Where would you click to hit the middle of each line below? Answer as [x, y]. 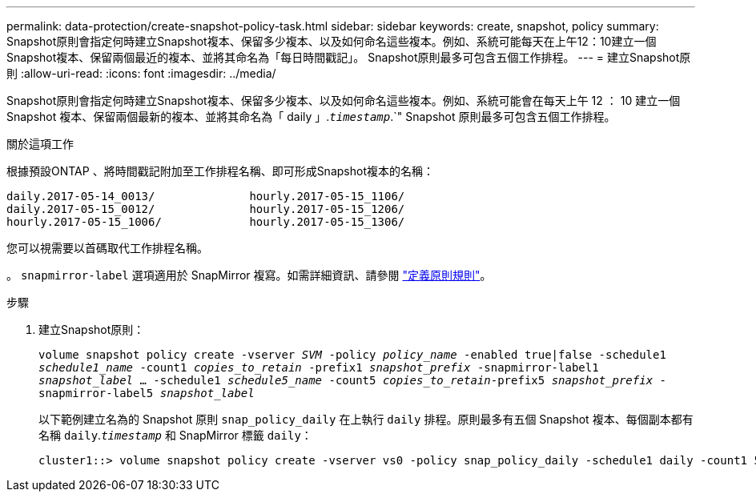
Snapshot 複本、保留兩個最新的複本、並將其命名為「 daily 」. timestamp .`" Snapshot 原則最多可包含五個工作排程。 [311, 116]
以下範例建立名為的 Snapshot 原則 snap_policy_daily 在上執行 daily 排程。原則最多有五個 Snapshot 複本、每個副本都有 [366, 419]
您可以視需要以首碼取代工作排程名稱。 [107, 248]
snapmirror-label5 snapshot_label [147, 393]
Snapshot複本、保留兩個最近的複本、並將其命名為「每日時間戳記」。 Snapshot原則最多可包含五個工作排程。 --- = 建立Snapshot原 [349, 57]
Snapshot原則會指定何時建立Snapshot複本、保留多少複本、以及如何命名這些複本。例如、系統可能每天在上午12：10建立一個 [332, 41]
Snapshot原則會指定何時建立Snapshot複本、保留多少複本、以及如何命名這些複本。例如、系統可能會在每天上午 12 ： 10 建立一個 [344, 100]
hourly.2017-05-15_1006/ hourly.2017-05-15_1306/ [206, 222]
